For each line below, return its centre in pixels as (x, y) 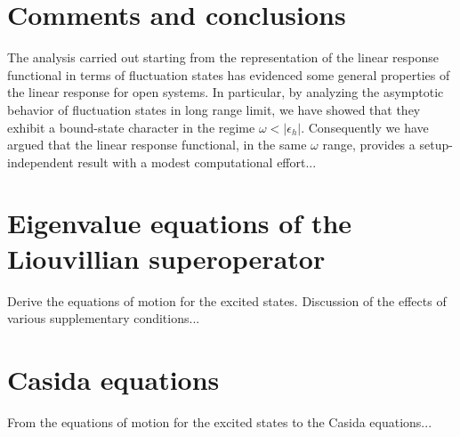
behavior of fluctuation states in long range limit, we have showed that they (214, 109)
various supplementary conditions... (104, 318)
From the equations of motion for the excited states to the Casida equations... (220, 421)
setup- (436, 145)
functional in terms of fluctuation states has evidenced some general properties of (229, 74)
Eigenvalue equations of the (180, 223)
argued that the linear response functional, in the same (157, 145)
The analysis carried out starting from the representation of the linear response (223, 57)
